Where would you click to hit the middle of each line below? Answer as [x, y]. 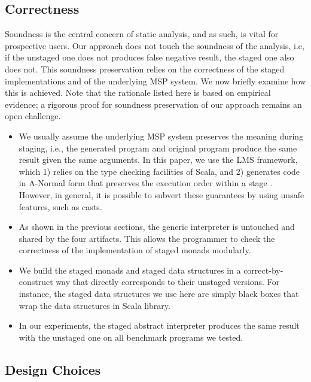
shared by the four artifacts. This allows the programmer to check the [147, 238]
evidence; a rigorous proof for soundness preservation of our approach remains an [153, 104]
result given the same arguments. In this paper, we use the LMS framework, [158, 160]
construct [36, 282]
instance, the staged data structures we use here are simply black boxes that [159, 294]
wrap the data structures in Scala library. [94, 305]
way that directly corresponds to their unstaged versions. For [168, 282]
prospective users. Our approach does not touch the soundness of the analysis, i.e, [155, 45]
